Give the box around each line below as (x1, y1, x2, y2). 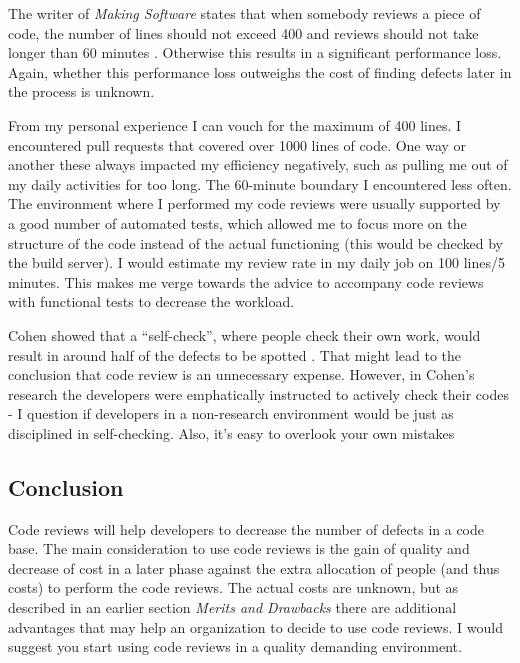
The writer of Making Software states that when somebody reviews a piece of (8, 3, 481, 23)
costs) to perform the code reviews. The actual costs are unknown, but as (8, 577, 459, 598)
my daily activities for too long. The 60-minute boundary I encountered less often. (8, 173, 512, 194)
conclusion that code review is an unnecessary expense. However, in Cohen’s (8, 364, 475, 385)
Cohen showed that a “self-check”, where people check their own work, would (8, 324, 481, 345)
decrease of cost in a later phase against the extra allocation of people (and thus (8, 557, 500, 578)
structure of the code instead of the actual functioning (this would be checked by (8, 232, 503, 253)
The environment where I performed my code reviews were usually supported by (8, 193, 501, 214)
